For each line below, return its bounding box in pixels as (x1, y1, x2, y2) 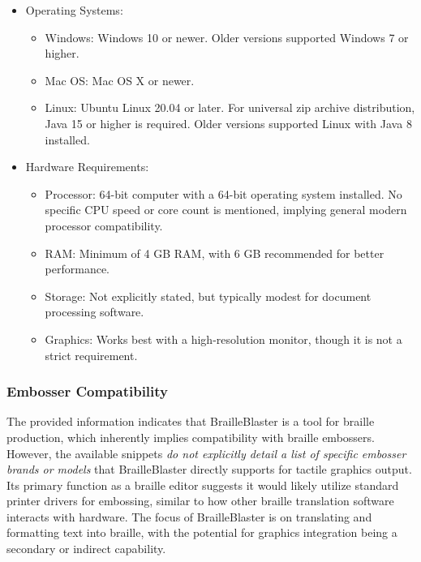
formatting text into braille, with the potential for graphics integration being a (6, 524, 397, 541)
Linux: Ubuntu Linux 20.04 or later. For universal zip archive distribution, (45, 99, 415, 116)
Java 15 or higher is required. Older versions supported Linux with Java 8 (45, 114, 412, 131)
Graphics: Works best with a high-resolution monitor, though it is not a (45, 330, 402, 347)
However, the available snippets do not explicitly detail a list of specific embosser (6, 444, 406, 461)
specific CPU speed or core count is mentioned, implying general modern (45, 201, 407, 218)
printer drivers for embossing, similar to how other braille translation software (6, 492, 394, 509)
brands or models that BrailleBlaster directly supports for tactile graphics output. (6, 461, 412, 478)
